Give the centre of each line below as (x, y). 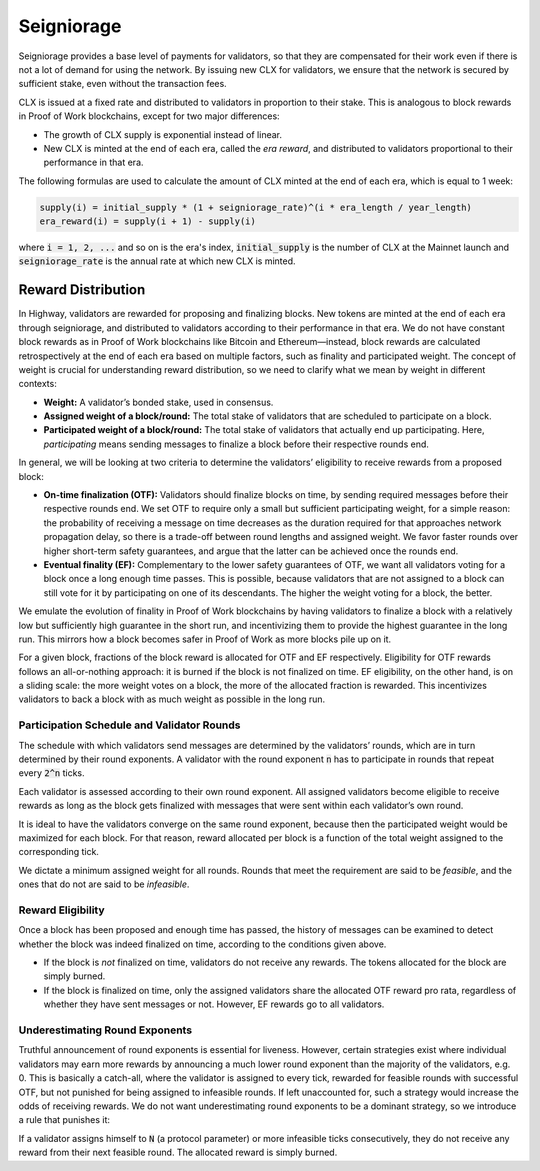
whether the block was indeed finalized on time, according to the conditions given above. (202, 944)
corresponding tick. (59, 852)
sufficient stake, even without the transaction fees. (122, 84)
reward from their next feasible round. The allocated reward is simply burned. (178, 1152)
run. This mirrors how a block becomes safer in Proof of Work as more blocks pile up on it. (205, 639)
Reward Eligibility (61, 910)
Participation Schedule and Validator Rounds (129, 725)
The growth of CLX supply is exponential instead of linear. (163, 134)
